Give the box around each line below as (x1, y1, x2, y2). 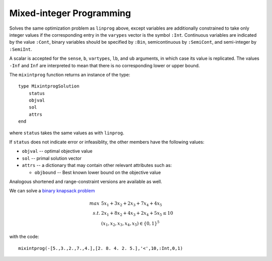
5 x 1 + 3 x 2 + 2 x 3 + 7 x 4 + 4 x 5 (101, 200, 162, 207)
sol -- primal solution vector (22, 155, 82, 161)
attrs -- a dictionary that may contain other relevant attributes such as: (22, 162, 172, 168)
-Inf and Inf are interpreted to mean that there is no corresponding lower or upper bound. (9, 62, 200, 68)
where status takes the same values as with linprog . (9, 130, 124, 136)
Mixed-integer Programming (9, 8, 131, 19)
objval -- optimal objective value (22, 148, 93, 154)
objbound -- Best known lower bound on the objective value (34, 169, 161, 176)
